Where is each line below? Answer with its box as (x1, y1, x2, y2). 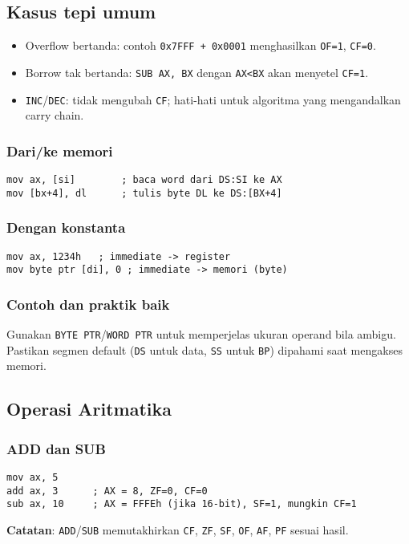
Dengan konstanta (6, 217, 126, 237)
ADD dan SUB (6, 438, 106, 458)
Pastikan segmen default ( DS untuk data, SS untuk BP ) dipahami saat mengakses (6, 341, 403, 358)
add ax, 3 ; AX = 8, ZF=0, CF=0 (6, 485, 208, 497)
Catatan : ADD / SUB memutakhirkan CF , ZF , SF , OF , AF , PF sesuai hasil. (6, 521, 349, 538)
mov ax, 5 (6, 471, 59, 483)
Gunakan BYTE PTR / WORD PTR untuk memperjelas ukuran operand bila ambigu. (6, 326, 396, 343)
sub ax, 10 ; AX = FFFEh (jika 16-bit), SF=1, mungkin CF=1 (6, 498, 357, 510)
